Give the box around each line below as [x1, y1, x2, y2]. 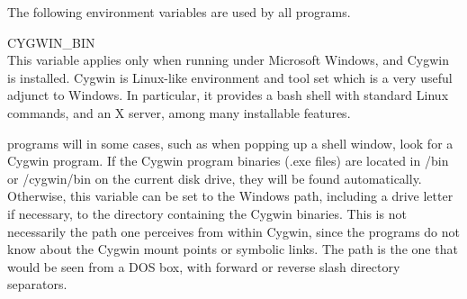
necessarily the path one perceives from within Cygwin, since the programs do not [7, 222, 461, 240]
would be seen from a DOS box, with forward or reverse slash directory [7, 257, 400, 276]
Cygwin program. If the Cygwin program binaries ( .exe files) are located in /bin [7, 151, 449, 170]
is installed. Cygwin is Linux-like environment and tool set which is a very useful [7, 68, 453, 86]
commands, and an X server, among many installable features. [7, 103, 351, 122]
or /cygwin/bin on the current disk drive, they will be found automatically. [7, 168, 422, 187]
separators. [7, 275, 67, 294]
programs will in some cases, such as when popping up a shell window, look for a [7, 133, 454, 152]
